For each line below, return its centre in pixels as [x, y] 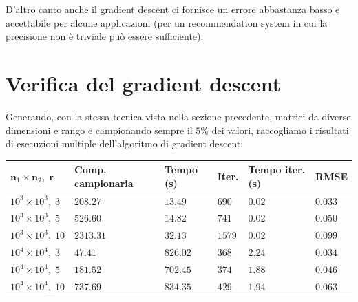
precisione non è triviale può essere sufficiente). [105, 36]
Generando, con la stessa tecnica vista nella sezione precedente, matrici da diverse [178, 116]
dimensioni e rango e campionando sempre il [99, 130]
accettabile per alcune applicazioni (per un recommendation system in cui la [167, 22]
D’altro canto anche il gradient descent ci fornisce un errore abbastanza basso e [173, 9]
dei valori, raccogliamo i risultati [280, 130]
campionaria [104, 183]
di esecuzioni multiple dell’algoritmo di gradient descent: [125, 143]
